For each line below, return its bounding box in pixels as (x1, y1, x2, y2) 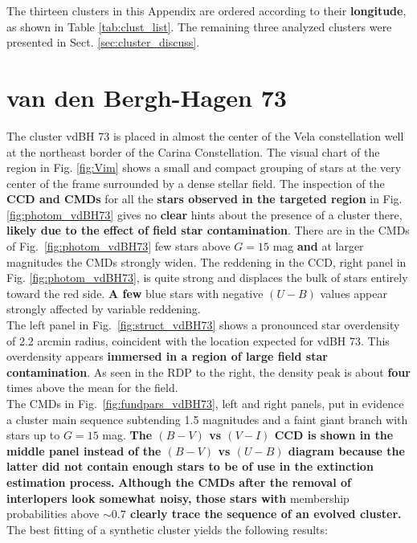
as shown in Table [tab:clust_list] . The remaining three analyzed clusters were (6, 18, 392, 35)
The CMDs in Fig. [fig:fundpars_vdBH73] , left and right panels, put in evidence (6, 395, 404, 411)
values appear (320, 284, 387, 301)
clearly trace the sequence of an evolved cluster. (130, 505, 402, 522)
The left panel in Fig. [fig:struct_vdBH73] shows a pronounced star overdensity (6, 316, 400, 333)
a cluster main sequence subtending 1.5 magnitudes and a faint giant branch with (6, 410, 408, 427)
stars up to (6, 427, 60, 443)
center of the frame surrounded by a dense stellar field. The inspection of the (6, 174, 385, 191)
